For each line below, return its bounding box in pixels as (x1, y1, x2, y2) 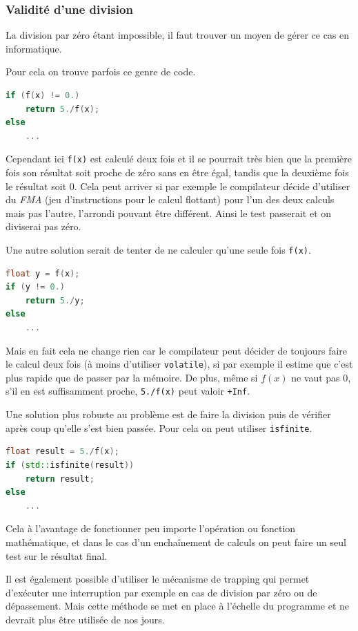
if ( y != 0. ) (6, 282, 65, 292)
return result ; (25, 473, 95, 484)
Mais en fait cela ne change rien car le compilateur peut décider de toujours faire (6, 343, 348, 357)
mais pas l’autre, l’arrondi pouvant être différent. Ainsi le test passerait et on (6, 205, 332, 220)
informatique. (6, 41, 62, 55)
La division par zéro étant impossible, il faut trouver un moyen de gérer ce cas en (6, 28, 350, 42)
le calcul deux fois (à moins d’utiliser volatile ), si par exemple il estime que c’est (6, 357, 353, 371)
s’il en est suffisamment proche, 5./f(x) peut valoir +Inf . (6, 384, 250, 398)
